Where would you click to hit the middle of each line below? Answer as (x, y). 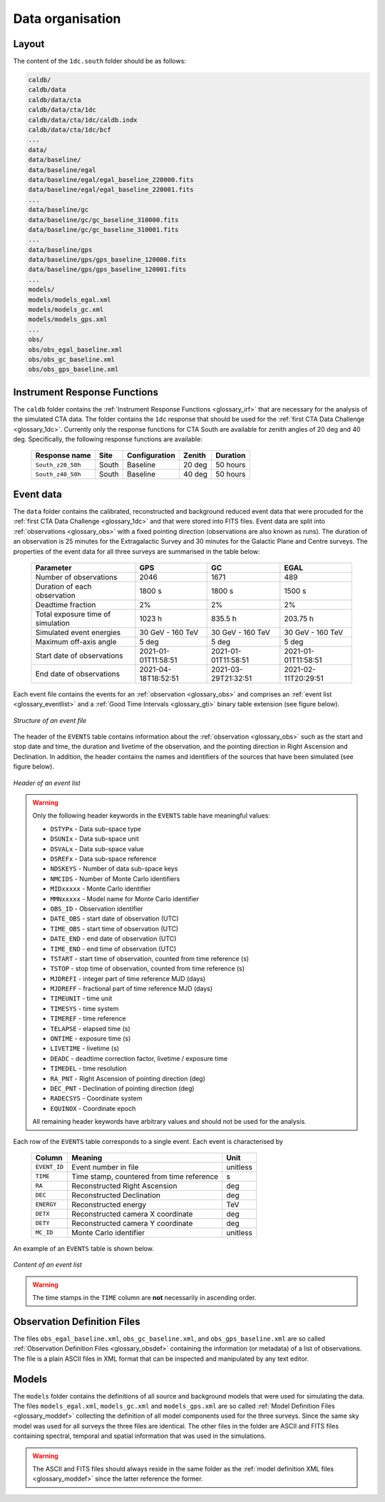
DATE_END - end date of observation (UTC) (113, 939)
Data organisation (67, 19)
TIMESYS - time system (84, 1008)
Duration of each (63, 587)
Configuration (152, 455)
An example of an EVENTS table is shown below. (84, 1248)
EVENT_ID (50, 1167)
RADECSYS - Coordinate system (96, 1098)
